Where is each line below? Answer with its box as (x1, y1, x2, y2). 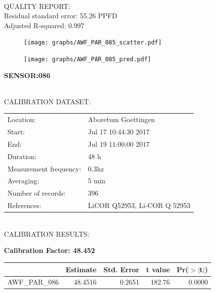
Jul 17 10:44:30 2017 (88, 126, 150, 137)
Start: (7, 126, 25, 137)
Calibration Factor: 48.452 (4, 245, 95, 255)
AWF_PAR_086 (7, 277, 59, 287)
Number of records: (7, 188, 66, 198)
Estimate (65, 264, 97, 274)
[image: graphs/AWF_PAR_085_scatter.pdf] (24, 39, 162, 46)
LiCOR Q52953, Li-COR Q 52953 (88, 200, 190, 210)
